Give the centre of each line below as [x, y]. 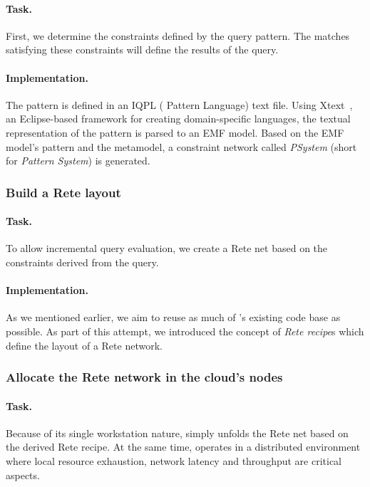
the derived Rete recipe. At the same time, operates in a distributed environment [183, 447]
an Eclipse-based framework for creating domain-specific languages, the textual [178, 119]
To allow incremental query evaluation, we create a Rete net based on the [167, 248]
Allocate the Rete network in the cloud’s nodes [144, 377]
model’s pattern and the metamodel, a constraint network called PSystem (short [181, 146]
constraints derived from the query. [82, 262]
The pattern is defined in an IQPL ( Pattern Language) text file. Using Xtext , [179, 104]
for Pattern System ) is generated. [78, 161]
